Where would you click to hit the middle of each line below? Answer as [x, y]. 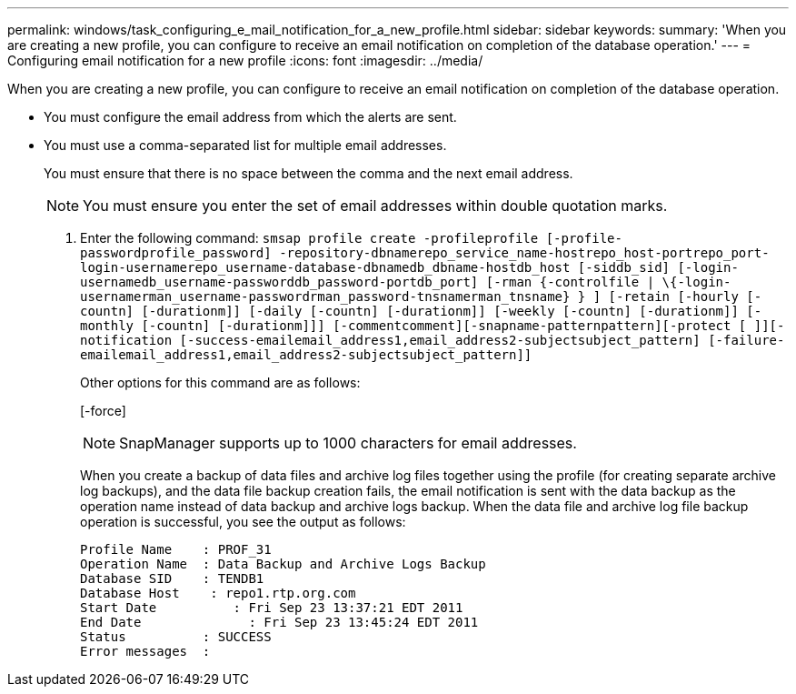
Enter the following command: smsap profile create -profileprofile [309, 238]
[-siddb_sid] [624, 267]
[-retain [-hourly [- [685, 297]
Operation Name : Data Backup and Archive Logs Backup [283, 564]
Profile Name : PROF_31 [176, 549]
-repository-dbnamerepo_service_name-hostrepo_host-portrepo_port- [524, 253]
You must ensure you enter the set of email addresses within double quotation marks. [375, 206]
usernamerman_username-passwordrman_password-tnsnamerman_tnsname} [325, 297]
